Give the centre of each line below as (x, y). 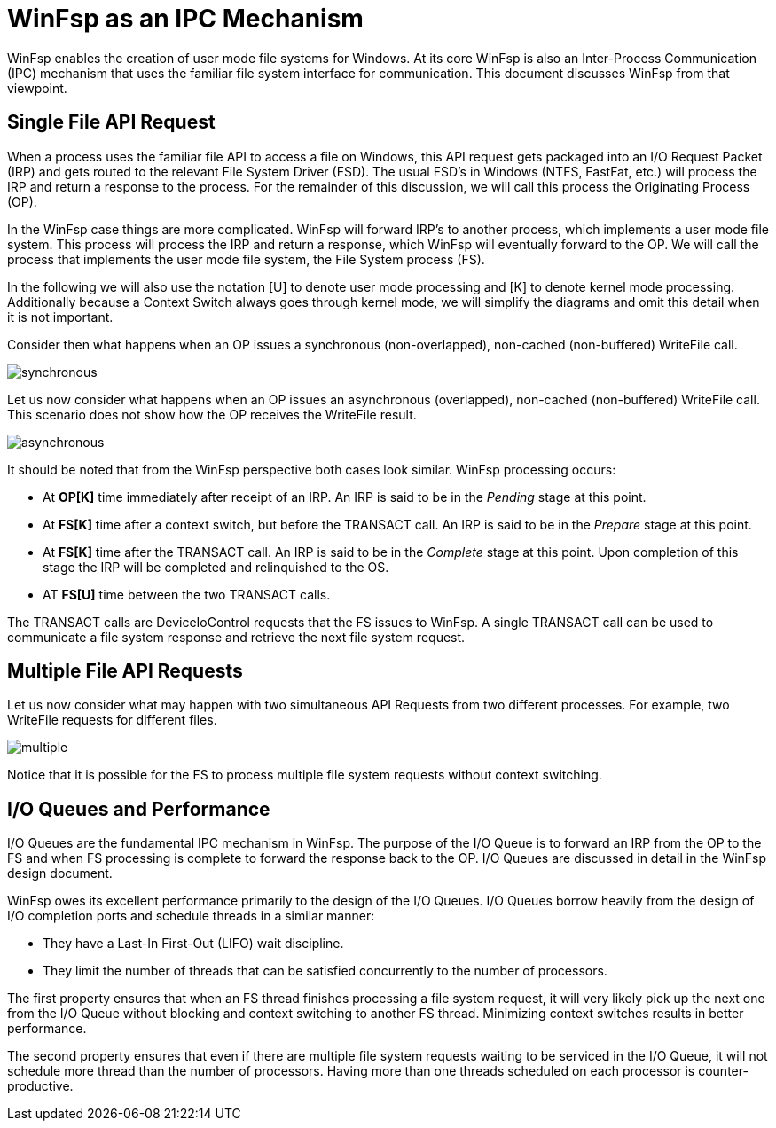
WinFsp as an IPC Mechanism (185, 19)
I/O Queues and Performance (139, 809)
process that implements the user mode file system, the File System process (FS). (246, 259)
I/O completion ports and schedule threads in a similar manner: (191, 916)
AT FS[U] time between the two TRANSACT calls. (187, 594)
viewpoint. (37, 88)
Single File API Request (111, 122)
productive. (40, 1086)
